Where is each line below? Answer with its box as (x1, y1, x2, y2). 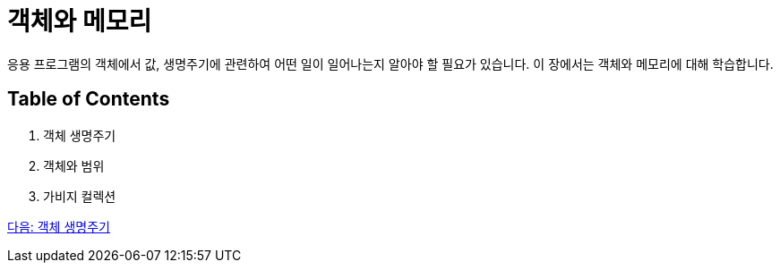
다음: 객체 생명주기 (7, 218, 110, 234)
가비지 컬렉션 (43, 188, 116, 204)
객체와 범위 (43, 157, 105, 173)
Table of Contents (7, 88, 170, 111)
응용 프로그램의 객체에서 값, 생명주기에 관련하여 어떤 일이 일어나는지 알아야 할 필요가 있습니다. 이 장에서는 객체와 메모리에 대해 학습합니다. (7, 55, 774, 72)
